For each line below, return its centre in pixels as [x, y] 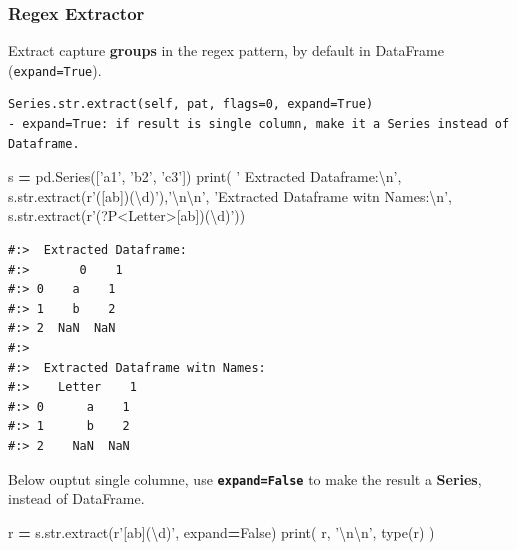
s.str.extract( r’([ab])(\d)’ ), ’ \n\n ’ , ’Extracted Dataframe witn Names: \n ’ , [230, 195]
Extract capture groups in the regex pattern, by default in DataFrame [226, 50]
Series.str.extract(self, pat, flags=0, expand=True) [191, 104]
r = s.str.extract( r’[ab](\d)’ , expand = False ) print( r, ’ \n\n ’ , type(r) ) [221, 531]
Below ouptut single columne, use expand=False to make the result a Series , [245, 478]
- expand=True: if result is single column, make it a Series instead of [259, 124]
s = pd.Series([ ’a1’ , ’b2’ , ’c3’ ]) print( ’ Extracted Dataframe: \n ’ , [205, 176]
